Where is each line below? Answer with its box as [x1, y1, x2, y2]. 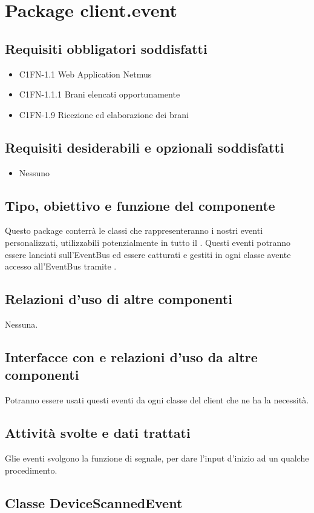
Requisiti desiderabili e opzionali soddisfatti [5, 137, 284, 156]
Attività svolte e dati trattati [5, 423, 191, 442]
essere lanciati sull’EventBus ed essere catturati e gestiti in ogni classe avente [5, 248, 291, 260]
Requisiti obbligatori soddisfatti [5, 39, 208, 58]
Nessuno [19, 166, 50, 179]
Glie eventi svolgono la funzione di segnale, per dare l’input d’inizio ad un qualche [5, 451, 309, 464]
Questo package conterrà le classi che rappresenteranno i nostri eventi [5, 224, 263, 237]
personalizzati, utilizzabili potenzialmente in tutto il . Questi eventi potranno [5, 236, 290, 248]
